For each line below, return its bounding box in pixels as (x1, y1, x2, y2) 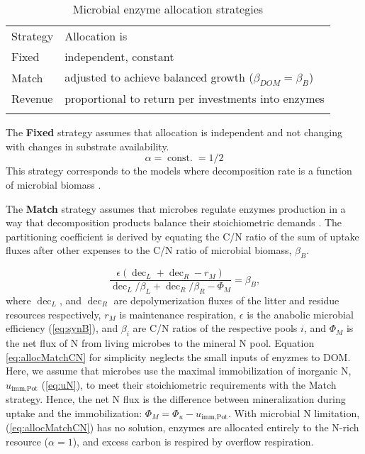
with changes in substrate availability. (6, 138, 169, 153)
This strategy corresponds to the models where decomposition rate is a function (6, 163, 352, 178)
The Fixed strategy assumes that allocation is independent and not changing (6, 125, 343, 140)
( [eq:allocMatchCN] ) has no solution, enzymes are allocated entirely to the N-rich (6, 420, 359, 435)
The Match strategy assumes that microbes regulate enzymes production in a (6, 201, 346, 216)
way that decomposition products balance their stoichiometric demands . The (6, 215, 342, 230)
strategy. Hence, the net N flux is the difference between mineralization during (6, 392, 346, 406)
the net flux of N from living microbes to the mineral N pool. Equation (6, 335, 315, 350)
